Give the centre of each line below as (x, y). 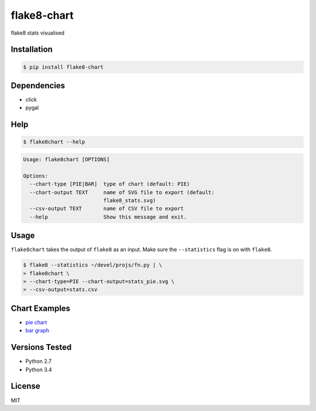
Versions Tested (41, 347)
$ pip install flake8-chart (63, 67)
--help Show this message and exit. (108, 217)
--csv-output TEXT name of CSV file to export (107, 209)
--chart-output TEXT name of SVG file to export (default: (122, 192)
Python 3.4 (39, 369)
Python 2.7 (39, 361)
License (25, 386)
